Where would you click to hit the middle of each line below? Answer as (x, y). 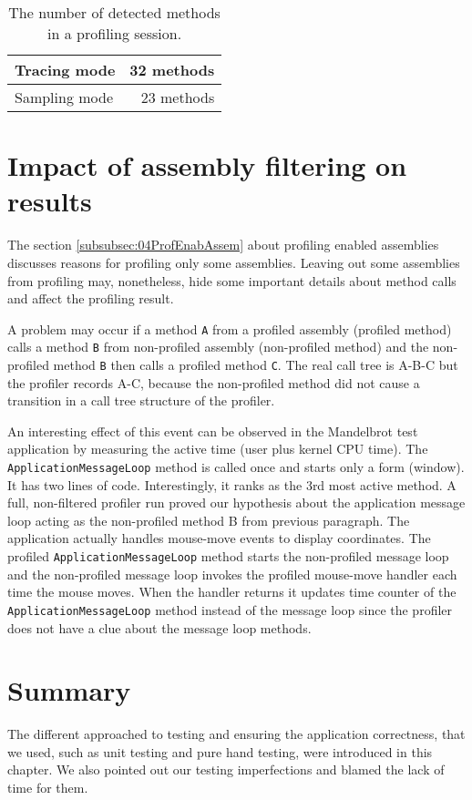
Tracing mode (65, 70)
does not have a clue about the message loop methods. (159, 627)
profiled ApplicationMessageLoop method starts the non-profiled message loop (228, 556)
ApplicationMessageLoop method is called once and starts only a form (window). (236, 467)
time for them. (48, 788)
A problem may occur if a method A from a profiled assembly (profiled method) (230, 328)
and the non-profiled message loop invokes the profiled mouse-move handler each (232, 574)
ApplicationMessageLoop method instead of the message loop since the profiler (230, 609)
